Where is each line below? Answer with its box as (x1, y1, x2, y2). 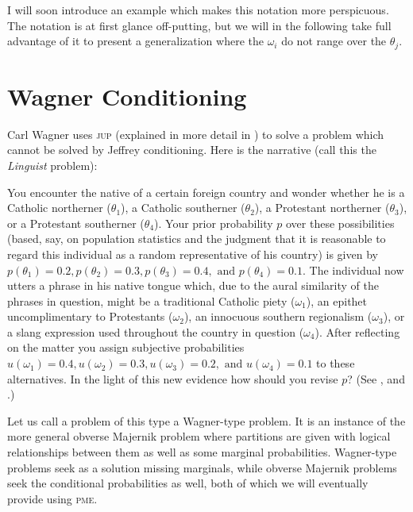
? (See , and (347, 370, 405, 387)
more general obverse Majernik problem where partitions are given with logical (7, 428, 391, 445)
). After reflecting (315, 323, 400, 340)
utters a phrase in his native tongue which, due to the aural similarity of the (7, 277, 379, 294)
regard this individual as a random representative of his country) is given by (7, 245, 378, 262)
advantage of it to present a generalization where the (7, 33, 264, 49)
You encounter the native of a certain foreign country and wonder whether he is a (7, 183, 405, 200)
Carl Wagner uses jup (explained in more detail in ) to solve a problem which (7, 125, 384, 142)
